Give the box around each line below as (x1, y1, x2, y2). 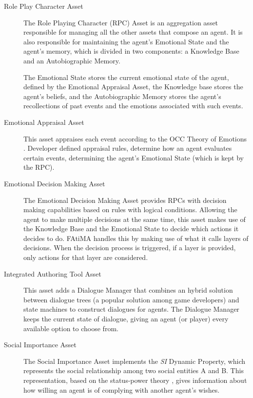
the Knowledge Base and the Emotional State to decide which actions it (23, 223, 239, 234)
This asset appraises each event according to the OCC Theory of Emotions (23, 133, 247, 143)
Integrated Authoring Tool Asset (4, 268, 101, 279)
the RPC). (23, 162, 55, 172)
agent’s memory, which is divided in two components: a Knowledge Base (23, 46, 239, 56)
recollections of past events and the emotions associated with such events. (23, 100, 243, 111)
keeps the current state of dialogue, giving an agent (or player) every (23, 314, 229, 324)
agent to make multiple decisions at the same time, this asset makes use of (23, 214, 246, 224)
